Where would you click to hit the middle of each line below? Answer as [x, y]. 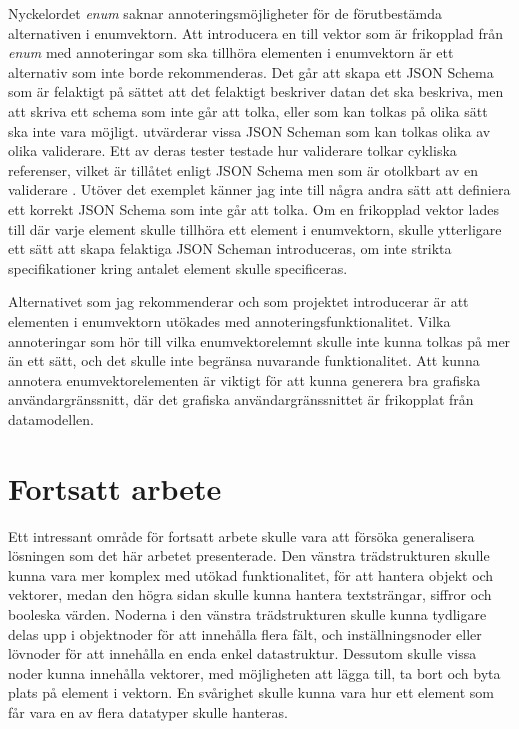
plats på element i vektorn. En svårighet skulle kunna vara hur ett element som [251, 692]
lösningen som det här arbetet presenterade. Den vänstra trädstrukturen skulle [249, 555]
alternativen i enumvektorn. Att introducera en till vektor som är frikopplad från [256, 32]
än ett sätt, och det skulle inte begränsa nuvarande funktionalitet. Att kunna [244, 360]
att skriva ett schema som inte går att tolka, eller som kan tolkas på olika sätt [248, 110]
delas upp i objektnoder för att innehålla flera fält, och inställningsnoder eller [245, 633]
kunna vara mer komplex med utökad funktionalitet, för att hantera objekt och [251, 574]
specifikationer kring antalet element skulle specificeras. [178, 267]
